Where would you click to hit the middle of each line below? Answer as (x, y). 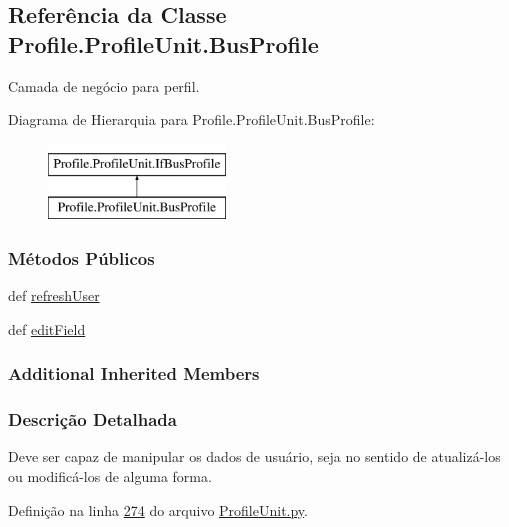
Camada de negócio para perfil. (104, 85)
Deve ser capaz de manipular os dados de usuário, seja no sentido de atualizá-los (254, 456)
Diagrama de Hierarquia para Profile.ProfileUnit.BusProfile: (191, 119)
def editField (47, 328)
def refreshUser (54, 295)
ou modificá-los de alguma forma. (110, 476)
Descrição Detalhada (92, 419)
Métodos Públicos (81, 257)
